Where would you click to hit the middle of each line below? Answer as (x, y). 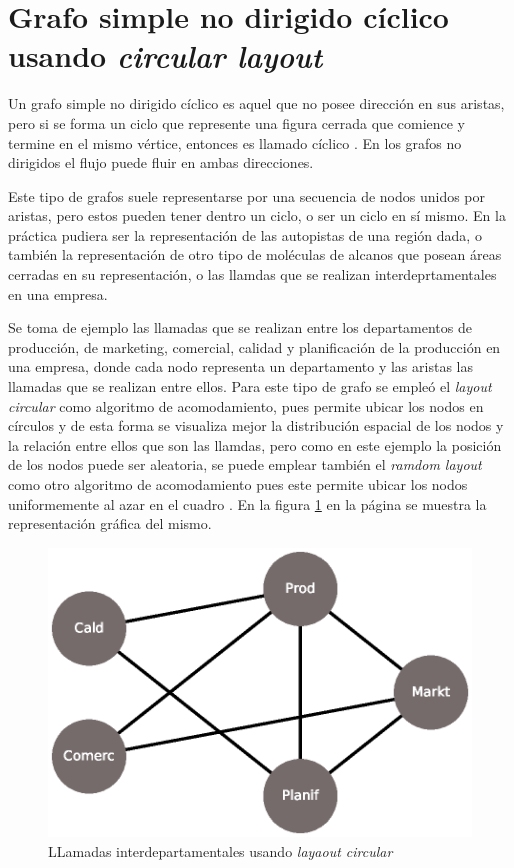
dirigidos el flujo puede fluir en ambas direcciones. (161, 162)
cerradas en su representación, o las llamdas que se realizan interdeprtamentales (252, 274)
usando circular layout (165, 56)
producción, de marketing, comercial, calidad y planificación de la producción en (254, 346)
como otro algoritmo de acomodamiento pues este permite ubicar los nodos (238, 484)
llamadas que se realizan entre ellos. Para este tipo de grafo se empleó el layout (250, 386)
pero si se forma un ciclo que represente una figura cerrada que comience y (237, 122)
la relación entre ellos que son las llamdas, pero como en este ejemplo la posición (255, 444)
